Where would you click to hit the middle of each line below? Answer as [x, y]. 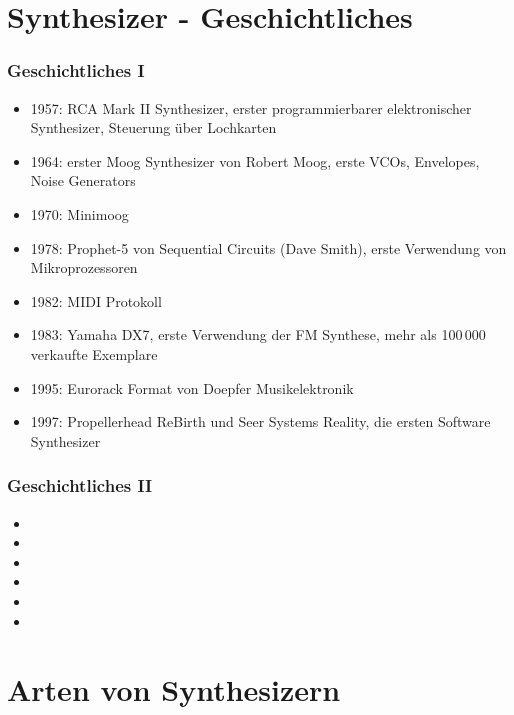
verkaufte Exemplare [94, 353]
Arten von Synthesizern [174, 689]
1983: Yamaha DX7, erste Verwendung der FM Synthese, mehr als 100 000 [258, 334]
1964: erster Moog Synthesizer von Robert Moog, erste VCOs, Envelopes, [255, 160]
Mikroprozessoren [84, 267]
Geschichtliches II [80, 485]
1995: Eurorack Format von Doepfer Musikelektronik [192, 387]
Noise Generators [83, 180]
